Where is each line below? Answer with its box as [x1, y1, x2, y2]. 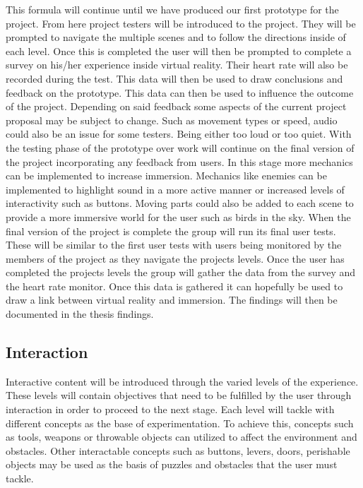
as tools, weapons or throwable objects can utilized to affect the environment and [6, 429, 357, 444]
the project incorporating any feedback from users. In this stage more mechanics [6, 154, 353, 169]
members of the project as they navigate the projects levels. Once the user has [6, 251, 345, 266]
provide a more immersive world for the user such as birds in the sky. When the [6, 209, 351, 224]
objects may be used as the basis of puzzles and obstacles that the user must [6, 457, 338, 472]
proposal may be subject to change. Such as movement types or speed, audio [6, 112, 338, 127]
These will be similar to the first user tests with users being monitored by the [6, 237, 342, 252]
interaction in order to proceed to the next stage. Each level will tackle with [6, 402, 335, 417]
